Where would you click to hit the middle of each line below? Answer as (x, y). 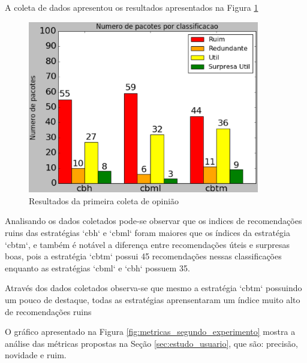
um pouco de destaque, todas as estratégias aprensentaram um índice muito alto (153, 300)
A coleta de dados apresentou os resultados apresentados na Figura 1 (132, 7)
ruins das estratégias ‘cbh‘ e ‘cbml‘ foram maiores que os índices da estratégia (148, 233)
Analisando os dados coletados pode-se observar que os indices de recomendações (153, 221)
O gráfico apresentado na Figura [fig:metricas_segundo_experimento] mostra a (150, 332)
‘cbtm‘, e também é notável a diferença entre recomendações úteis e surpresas (147, 244)
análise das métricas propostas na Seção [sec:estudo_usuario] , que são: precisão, (151, 343)
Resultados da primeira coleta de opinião (104, 200)
